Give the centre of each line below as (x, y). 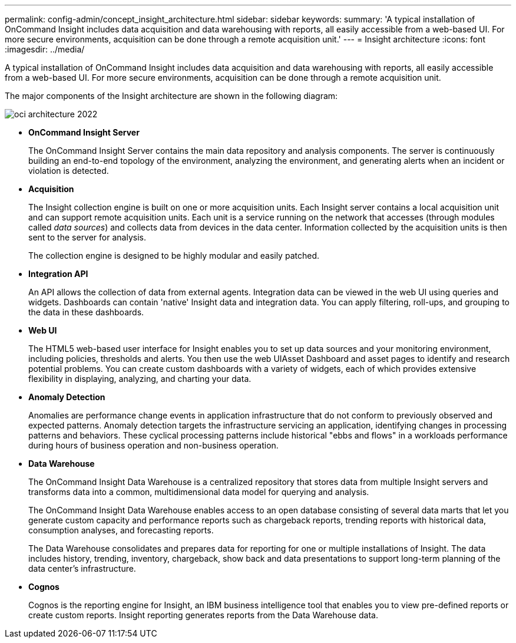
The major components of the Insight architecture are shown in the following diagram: (171, 96)
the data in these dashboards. (86, 312)
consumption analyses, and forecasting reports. (121, 530)
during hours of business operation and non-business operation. (153, 445)
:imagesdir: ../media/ (45, 49)
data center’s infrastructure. (82, 568)
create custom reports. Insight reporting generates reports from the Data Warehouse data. (203, 615)
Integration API (58, 274)
